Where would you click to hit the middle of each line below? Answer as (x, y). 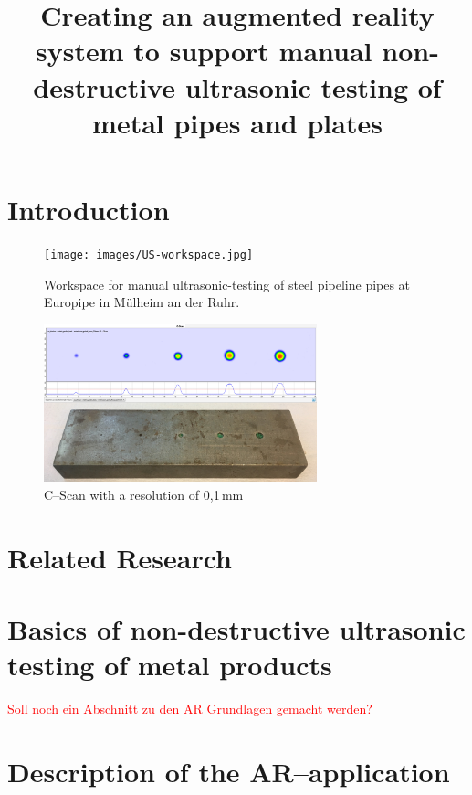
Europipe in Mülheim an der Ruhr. (142, 302)
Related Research (120, 557)
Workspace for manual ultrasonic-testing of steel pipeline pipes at (227, 284)
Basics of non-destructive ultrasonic (236, 629)
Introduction (89, 209)
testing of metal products (170, 665)
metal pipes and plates (237, 122)
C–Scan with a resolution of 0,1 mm (144, 494)
